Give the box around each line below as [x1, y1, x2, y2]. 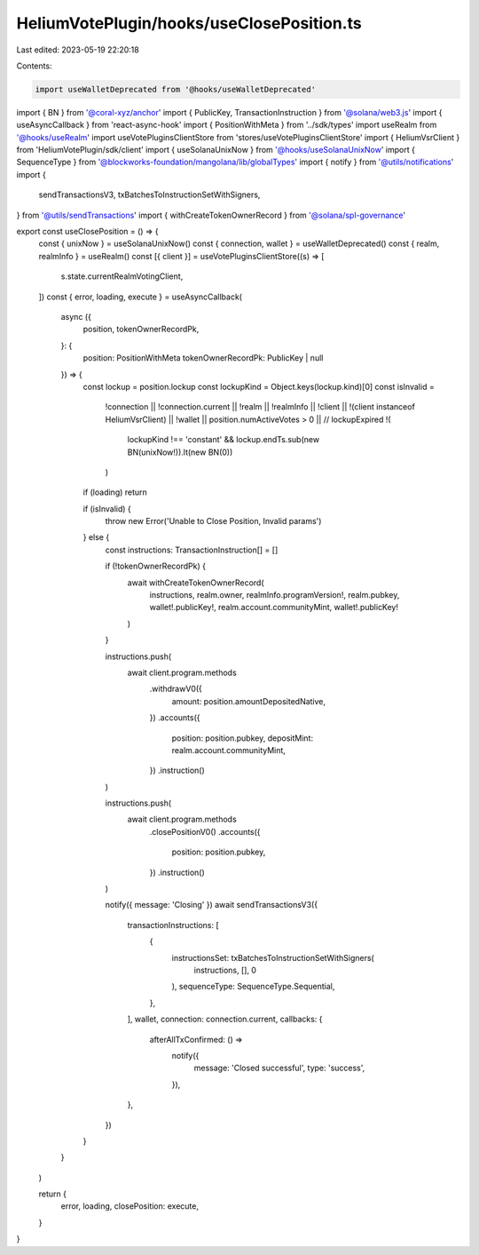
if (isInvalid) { [82, 503, 132, 514]
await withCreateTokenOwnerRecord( [127, 577, 265, 588]
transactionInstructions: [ [127, 919, 219, 930]
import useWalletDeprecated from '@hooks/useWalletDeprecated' [35, 84, 317, 94]
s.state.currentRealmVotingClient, [60, 271, 184, 282]
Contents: [16, 60, 52, 71]
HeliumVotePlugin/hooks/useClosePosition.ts [16, 13, 363, 33]
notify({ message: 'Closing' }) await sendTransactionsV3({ [105, 900, 318, 910]
